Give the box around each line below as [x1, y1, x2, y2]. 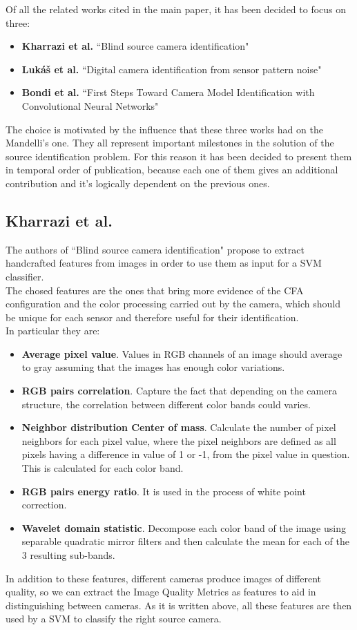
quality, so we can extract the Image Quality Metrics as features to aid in [6, 584, 316, 599]
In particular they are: [6, 323, 100, 338]
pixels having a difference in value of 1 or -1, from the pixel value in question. [21, 447, 350, 461]
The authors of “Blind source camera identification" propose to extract [6, 242, 305, 256]
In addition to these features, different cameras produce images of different [6, 571, 322, 585]
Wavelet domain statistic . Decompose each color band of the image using [21, 520, 346, 535]
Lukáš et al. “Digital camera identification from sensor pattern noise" [21, 61, 322, 76]
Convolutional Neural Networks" [21, 98, 159, 113]
